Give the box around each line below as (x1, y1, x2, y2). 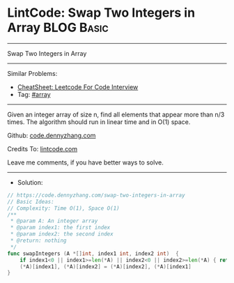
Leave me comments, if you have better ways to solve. (7, 158, 164, 167)
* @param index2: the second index (10, 231, 114, 238)
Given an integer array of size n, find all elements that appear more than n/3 (7, 110, 225, 118)
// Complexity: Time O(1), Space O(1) (7, 204, 120, 212)
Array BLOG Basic (7, 20, 109, 36)
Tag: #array (17, 90, 51, 98)
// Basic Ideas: (7, 198, 54, 205)
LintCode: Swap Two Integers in (7, 5, 196, 21)
